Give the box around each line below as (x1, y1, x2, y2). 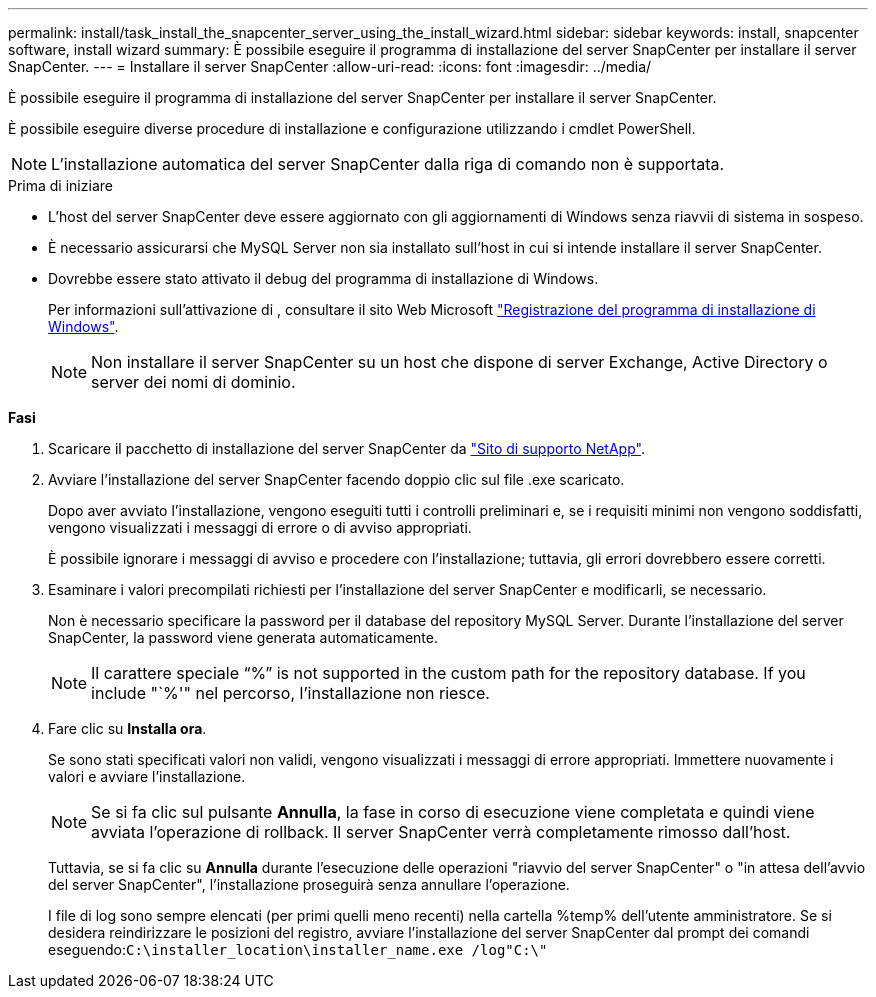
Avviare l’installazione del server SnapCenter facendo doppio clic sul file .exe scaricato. (48, 471, 625, 488)
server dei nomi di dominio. (91, 372, 296, 392)
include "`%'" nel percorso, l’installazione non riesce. (91, 683, 490, 703)
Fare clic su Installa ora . (48, 720, 207, 737)
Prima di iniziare (8, 177, 113, 194)
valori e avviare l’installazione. (48, 768, 246, 785)
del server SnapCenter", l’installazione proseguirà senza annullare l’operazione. (48, 876, 570, 893)
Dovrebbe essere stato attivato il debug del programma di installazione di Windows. (48, 270, 599, 287)
